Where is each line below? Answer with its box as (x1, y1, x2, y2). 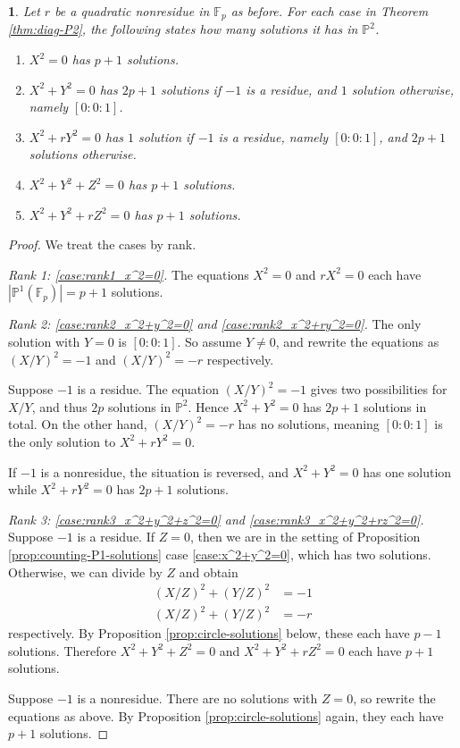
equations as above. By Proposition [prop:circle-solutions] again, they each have (8, 706, 444, 725)
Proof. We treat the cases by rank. (8, 235, 197, 254)
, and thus (31, 397, 88, 416)
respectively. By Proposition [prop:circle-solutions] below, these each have (8, 624, 410, 643)
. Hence (188, 397, 230, 416)
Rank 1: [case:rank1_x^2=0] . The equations (8, 265, 249, 283)
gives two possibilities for (310, 380, 447, 399)
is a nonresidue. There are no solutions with (77, 688, 318, 707)
